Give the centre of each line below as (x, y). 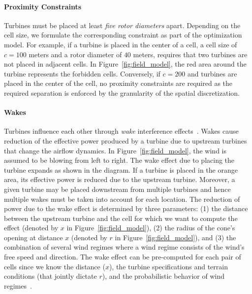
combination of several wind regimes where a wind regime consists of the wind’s (124, 247)
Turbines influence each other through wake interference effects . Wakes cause (121, 131)
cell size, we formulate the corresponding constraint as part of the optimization (123, 35)
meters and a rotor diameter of (75, 54)
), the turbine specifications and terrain (168, 266)
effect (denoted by (31, 228)
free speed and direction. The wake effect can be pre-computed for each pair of (123, 257)
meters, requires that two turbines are (190, 54)
